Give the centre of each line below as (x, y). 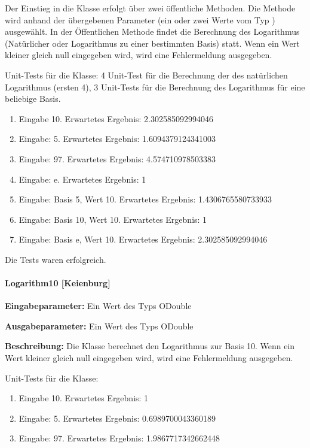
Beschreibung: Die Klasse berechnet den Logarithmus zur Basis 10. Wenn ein (150, 346)
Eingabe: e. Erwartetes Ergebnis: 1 (82, 179)
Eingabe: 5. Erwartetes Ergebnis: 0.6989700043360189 (117, 418)
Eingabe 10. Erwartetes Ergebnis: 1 (84, 398)
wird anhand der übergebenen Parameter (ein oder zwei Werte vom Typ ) (140, 19)
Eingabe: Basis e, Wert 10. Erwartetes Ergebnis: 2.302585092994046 (143, 239)
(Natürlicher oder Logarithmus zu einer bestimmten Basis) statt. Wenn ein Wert (152, 43)
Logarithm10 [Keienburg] (58, 283)
